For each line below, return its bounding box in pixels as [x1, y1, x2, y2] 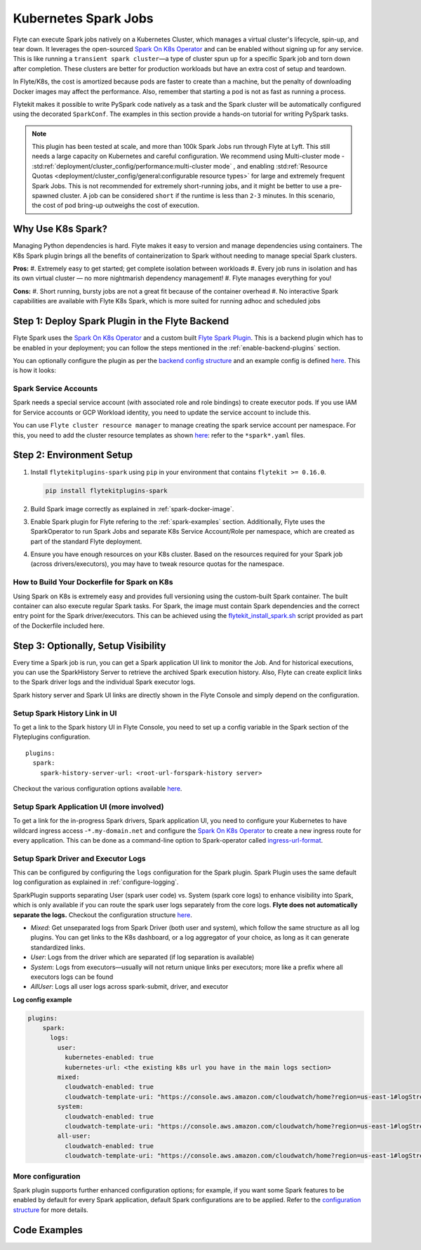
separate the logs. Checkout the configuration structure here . [13, 910, 192, 919]
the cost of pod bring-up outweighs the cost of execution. [32, 201, 200, 210]
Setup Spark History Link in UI [13, 708, 117, 718]
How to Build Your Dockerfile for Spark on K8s [13, 577, 173, 587]
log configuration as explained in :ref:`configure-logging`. [13, 878, 179, 886]
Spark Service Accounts [13, 383, 98, 393]
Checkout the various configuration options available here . [13, 784, 182, 793]
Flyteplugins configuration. [13, 732, 91, 741]
